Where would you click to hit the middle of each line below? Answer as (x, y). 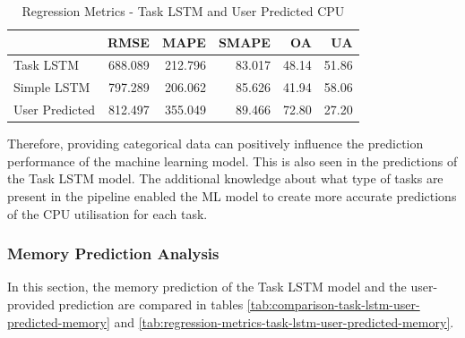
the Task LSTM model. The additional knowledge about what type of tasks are (225, 178)
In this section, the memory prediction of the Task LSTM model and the (207, 287)
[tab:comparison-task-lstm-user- (333, 304)
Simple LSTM (52, 87)
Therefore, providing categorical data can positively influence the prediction (215, 144)
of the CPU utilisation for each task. (108, 213)
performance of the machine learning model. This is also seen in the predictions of (232, 161)
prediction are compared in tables (151, 304)
